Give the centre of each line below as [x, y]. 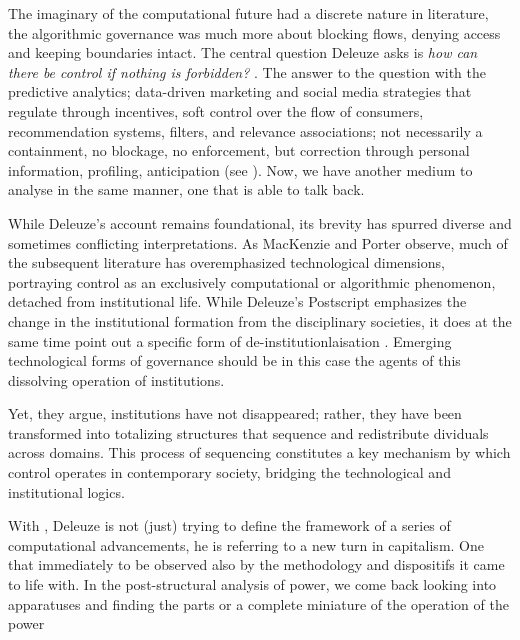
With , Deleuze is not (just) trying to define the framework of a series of [229, 525]
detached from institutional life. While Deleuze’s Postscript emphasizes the [237, 301]
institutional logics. [66, 491]
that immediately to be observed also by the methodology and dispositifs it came [256, 564]
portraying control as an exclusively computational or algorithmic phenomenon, [252, 281]
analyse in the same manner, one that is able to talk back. [186, 189]
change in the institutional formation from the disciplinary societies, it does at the [260, 320]
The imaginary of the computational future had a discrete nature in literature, [248, 13]
